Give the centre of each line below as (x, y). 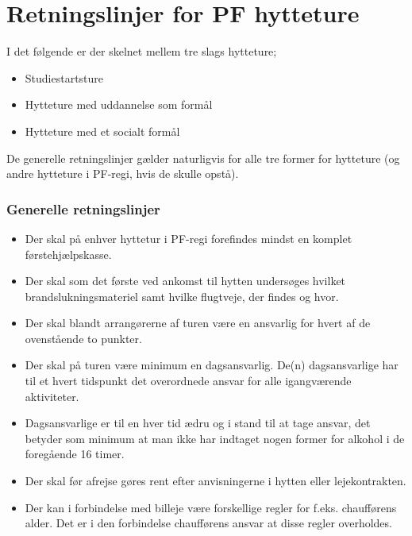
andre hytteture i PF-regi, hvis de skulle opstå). (123, 174)
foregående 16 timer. (75, 454)
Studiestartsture (64, 77)
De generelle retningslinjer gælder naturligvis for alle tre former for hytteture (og (203, 158)
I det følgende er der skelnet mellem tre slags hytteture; (142, 51)
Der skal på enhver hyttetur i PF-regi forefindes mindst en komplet (189, 238)
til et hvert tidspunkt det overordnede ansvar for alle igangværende (188, 381)
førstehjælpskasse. (68, 254)
